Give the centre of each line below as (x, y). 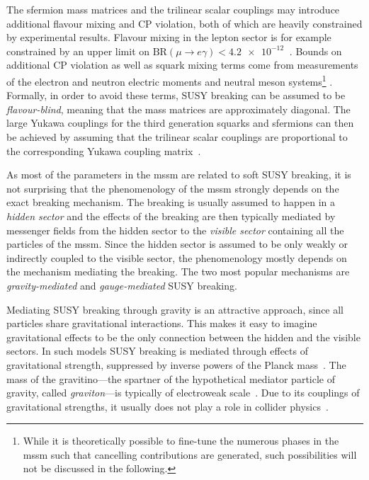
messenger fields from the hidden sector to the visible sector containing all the (175, 230)
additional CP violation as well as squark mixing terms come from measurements (182, 65)
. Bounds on (316, 51)
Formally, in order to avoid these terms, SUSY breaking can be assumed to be (176, 95)
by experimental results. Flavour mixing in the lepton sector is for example (169, 37)
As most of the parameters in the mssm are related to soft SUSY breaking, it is (179, 175)
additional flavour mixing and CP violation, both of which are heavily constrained (184, 23)
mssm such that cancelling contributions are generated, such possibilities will (190, 454)
